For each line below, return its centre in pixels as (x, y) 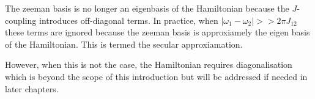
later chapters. (32, 88)
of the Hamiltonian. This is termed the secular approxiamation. (124, 44)
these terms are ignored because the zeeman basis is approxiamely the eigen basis (157, 32)
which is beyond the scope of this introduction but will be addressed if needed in (156, 76)
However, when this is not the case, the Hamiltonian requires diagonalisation (149, 64)
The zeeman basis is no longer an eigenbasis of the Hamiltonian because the (147, 8)
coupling (21, 20)
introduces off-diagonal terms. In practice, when (129, 20)
